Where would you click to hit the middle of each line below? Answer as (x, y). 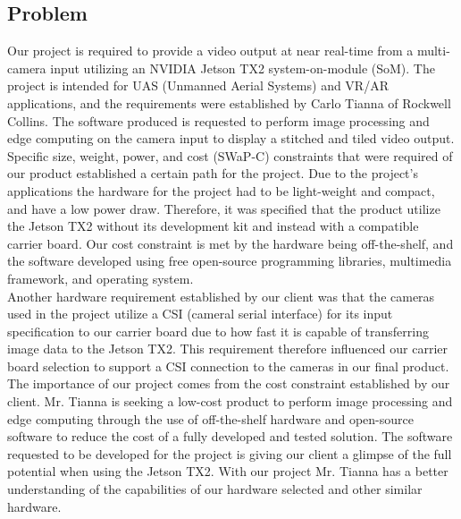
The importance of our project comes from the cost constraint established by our (229, 383)
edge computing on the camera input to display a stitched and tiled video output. (231, 138)
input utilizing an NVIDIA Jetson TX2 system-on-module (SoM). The (243, 68)
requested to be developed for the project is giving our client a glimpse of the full (230, 453)
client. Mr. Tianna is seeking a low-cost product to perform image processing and (230, 401)
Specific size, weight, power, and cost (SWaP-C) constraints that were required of (230, 155)
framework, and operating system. (101, 278)
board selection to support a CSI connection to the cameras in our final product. (228, 366)
